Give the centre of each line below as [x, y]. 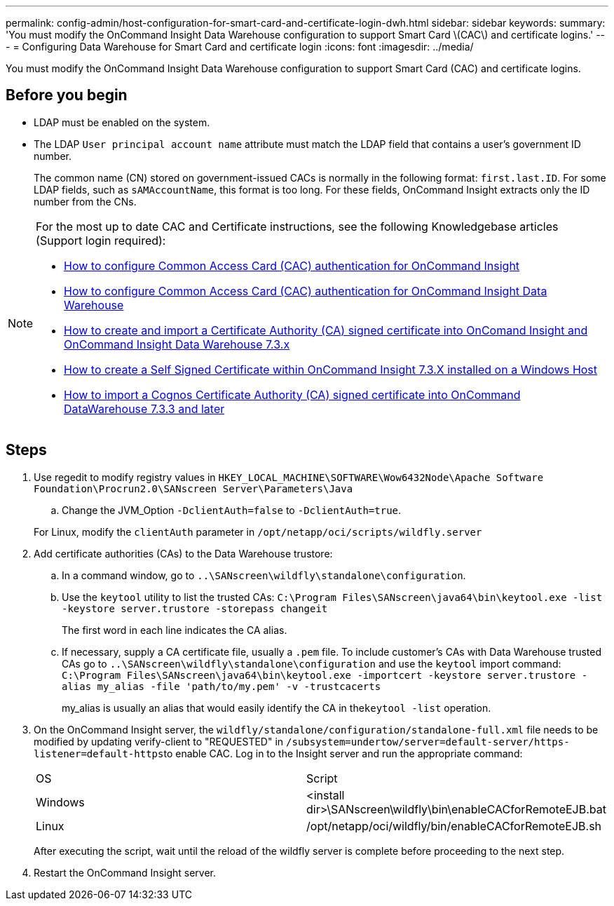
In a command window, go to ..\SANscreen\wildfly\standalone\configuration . [264, 575]
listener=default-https [99, 753]
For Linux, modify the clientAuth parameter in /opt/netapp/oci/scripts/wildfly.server [258, 532]
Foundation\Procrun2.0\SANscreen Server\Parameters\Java [193, 488]
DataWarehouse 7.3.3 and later [144, 408]
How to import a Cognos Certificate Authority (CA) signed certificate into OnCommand [292, 394]
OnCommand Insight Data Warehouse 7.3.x [177, 344]
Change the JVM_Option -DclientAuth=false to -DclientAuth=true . [232, 510]
